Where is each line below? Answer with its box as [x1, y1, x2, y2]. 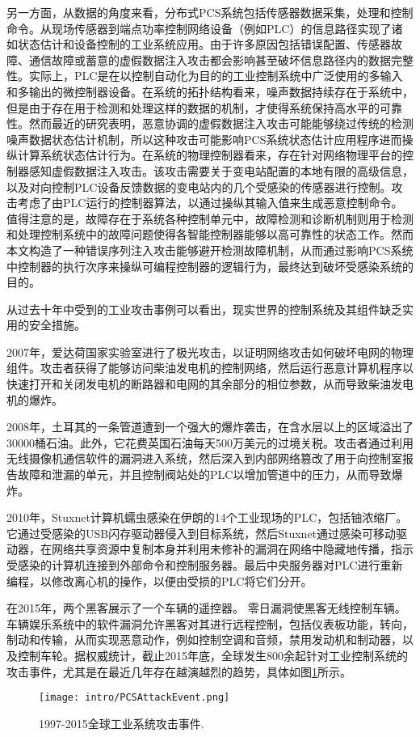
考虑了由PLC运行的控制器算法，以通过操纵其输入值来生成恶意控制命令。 [17, 194, 403, 211]
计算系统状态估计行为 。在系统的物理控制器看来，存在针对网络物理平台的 [17, 146, 402, 163]
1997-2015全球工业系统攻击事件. [39, 714, 204, 731]
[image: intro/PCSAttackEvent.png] [39, 692, 230, 704]
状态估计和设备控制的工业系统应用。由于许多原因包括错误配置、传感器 [17, 36, 391, 53]
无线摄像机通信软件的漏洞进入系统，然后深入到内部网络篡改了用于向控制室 [6, 450, 402, 467]
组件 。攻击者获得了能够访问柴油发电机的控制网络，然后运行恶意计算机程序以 [6, 359, 414, 376]
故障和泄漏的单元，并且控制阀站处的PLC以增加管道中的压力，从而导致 [17, 466, 392, 483]
